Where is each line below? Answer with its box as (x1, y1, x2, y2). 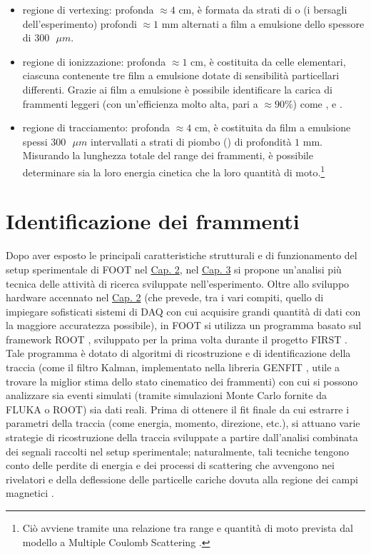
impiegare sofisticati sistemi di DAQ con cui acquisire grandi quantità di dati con (6, 303, 361, 318)
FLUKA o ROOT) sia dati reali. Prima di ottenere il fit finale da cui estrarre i (6, 401, 350, 416)
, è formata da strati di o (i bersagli (191, 2, 347, 16)
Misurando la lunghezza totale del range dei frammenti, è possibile (22, 148, 313, 163)
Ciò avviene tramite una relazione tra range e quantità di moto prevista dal (22, 520, 353, 535)
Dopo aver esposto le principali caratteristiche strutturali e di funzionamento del (6, 248, 357, 263)
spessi (22, 134, 48, 148)
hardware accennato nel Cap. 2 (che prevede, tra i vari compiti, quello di (6, 290, 324, 305)
